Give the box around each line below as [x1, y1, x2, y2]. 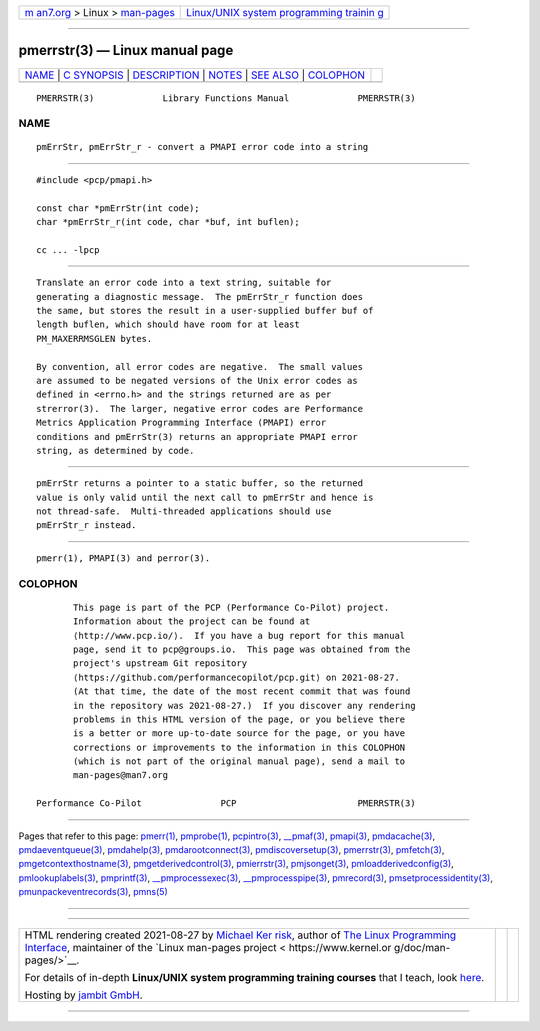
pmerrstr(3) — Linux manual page [18, 42, 234, 59]
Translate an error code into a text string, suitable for [36, 277, 332, 289]
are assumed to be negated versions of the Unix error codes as [36, 375, 359, 386]
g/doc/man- [393, 940, 451, 954]
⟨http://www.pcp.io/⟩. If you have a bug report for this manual [73, 630, 406, 641]
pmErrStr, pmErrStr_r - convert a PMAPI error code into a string [36, 141, 369, 153]
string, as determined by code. [36, 445, 195, 456]
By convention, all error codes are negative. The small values [36, 361, 364, 372]
